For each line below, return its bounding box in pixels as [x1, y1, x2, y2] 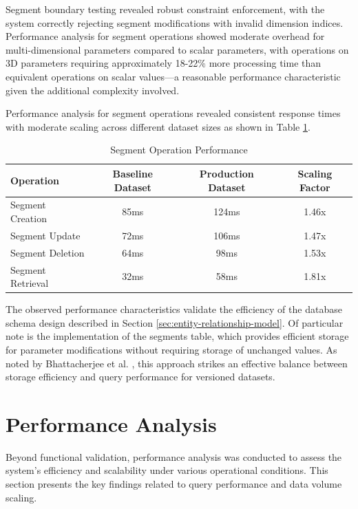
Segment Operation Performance [110, 142, 248, 157]
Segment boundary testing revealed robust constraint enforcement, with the [6, 2, 325, 16]
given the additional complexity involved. [6, 83, 180, 97]
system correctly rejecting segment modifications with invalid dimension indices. [6, 15, 344, 30]
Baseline [112, 166, 153, 180]
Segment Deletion [10, 245, 85, 259]
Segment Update [10, 228, 81, 242]
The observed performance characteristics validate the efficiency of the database [6, 302, 342, 316]
